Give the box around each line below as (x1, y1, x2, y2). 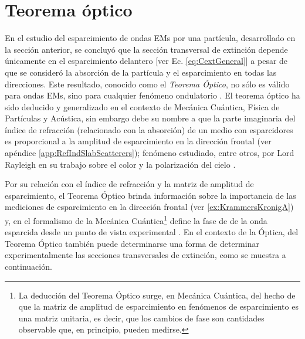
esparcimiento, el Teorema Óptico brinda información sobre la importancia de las (5, 189, 296, 201)
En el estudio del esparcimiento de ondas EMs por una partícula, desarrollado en (5, 32, 296, 44)
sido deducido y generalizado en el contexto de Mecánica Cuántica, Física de (5, 100, 280, 113)
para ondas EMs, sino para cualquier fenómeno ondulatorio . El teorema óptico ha (5, 89, 300, 101)
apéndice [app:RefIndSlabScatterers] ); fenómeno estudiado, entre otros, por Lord (5, 147, 294, 159)
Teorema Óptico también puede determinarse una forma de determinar (5, 237, 259, 249)
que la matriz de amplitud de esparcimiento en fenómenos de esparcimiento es (18, 300, 299, 313)
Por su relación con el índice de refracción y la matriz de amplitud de (5, 178, 254, 190)
